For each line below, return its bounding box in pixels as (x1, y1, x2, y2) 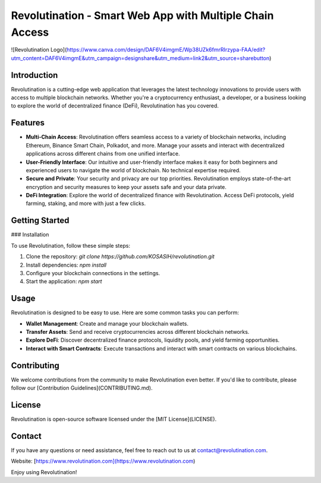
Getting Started (11, 216, 70, 226)
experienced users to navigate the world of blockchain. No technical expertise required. (26, 166, 241, 173)
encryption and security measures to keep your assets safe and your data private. (26, 183, 227, 190)
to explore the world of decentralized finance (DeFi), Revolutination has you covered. (11, 102, 219, 109)
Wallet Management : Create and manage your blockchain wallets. (26, 320, 188, 327)
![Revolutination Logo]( (11, 46, 67, 53)
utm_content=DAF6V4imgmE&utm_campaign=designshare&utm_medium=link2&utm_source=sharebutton (11, 54, 270, 62)
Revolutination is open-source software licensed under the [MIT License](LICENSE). (11, 415, 217, 422)
